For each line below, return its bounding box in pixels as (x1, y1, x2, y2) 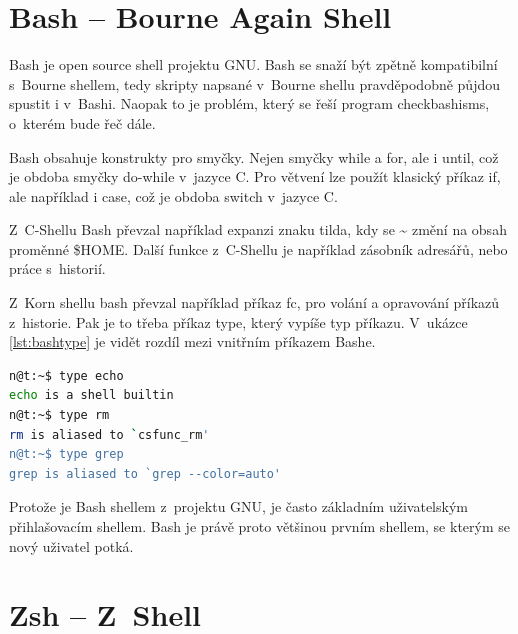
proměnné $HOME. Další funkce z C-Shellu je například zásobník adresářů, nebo (9, 238, 508, 259)
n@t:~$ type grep (9, 447, 124, 462)
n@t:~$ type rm (9, 408, 110, 423)
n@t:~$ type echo (9, 368, 124, 383)
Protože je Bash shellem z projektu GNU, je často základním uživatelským (9, 496, 468, 517)
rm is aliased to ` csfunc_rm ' (9, 427, 210, 442)
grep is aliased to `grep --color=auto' (9, 466, 282, 481)
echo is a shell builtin (9, 388, 174, 403)
